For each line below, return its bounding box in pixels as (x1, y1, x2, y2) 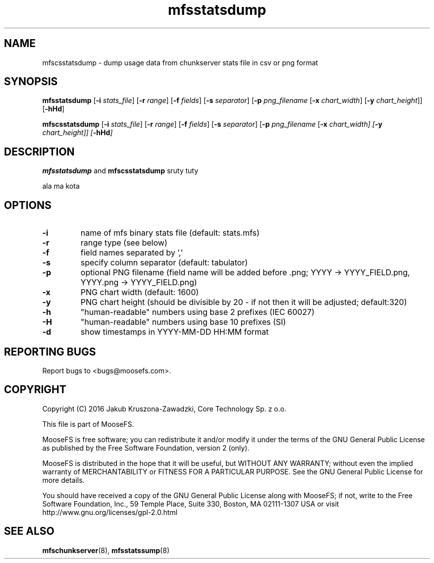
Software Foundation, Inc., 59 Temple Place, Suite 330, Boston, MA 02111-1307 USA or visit (42, 499, 339, 508)
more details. (42, 475, 85, 484)
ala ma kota (42, 182, 80, 191)
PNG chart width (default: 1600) (80, 287, 199, 298)
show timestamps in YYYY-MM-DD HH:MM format (80, 327, 269, 337)
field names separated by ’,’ (80, 248, 183, 258)
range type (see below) (80, 238, 167, 248)
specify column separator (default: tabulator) (80, 257, 248, 268)
